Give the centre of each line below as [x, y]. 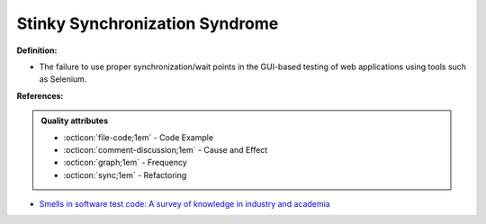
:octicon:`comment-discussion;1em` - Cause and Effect [166, 149]
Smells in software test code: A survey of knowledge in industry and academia [184, 204]
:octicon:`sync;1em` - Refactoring [125, 175]
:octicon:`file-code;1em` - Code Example [139, 137]
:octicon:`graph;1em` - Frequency [126, 163]
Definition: [37, 50]
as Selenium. [63, 79]
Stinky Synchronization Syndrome [148, 23]
